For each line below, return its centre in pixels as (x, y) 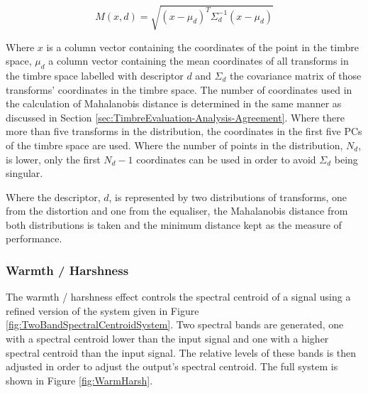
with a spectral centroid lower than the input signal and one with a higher (167, 339)
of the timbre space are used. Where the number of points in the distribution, (174, 145)
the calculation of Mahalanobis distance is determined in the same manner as (174, 103)
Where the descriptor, (53, 196)
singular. (24, 173)
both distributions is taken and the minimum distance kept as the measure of (174, 224)
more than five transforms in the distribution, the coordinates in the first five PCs (184, 131)
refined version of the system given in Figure (102, 310)
